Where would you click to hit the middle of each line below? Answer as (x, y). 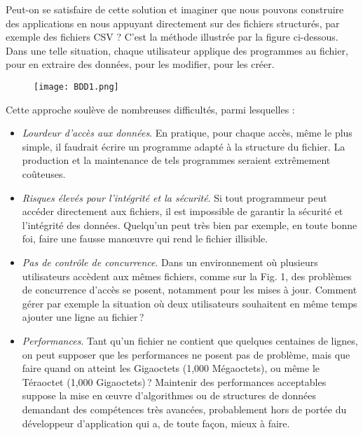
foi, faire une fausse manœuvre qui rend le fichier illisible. (145, 239)
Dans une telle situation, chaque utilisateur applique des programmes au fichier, (177, 50)
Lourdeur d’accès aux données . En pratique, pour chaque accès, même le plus (187, 133)
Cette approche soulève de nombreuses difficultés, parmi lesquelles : (150, 109)
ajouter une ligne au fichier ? (83, 317)
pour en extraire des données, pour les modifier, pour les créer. (140, 64)
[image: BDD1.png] (76, 87)
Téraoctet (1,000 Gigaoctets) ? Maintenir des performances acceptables (174, 381)
